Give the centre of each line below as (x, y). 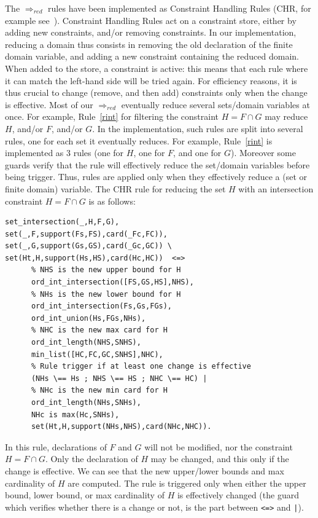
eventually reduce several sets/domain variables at (215, 104)
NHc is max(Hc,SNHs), (75, 414)
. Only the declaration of (91, 459)
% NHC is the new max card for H (99, 330)
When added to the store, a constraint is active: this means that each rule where (157, 68)
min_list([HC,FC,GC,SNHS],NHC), (97, 354)
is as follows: (112, 201)
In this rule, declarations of (56, 446)
